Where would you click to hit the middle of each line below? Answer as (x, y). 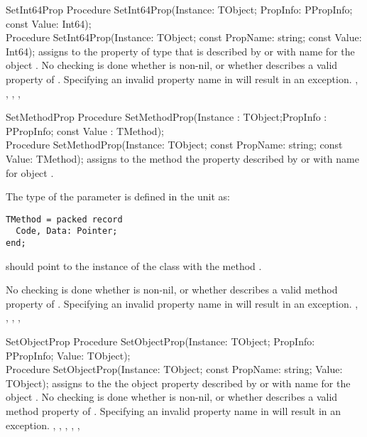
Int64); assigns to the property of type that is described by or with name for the (180, 51)
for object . (30, 172)
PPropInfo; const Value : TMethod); (85, 130)
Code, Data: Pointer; (67, 231)
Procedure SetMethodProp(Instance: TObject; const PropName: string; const (174, 145)
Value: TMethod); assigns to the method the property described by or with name (182, 158)
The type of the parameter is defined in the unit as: (118, 196)
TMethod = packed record (64, 219)
